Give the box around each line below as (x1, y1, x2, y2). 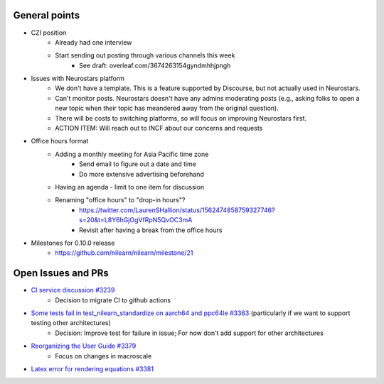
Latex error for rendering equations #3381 (31, 364, 154, 373)
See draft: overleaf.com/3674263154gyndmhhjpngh (79, 61, 231, 70)
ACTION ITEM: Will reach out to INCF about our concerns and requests (55, 124, 263, 133)
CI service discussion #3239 (31, 286, 115, 295)
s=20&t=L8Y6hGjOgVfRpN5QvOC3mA (79, 216, 193, 224)
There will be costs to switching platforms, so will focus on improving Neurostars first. (55, 114, 307, 122)
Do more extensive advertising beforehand (79, 170, 204, 178)
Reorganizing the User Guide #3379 (31, 341, 137, 351)
